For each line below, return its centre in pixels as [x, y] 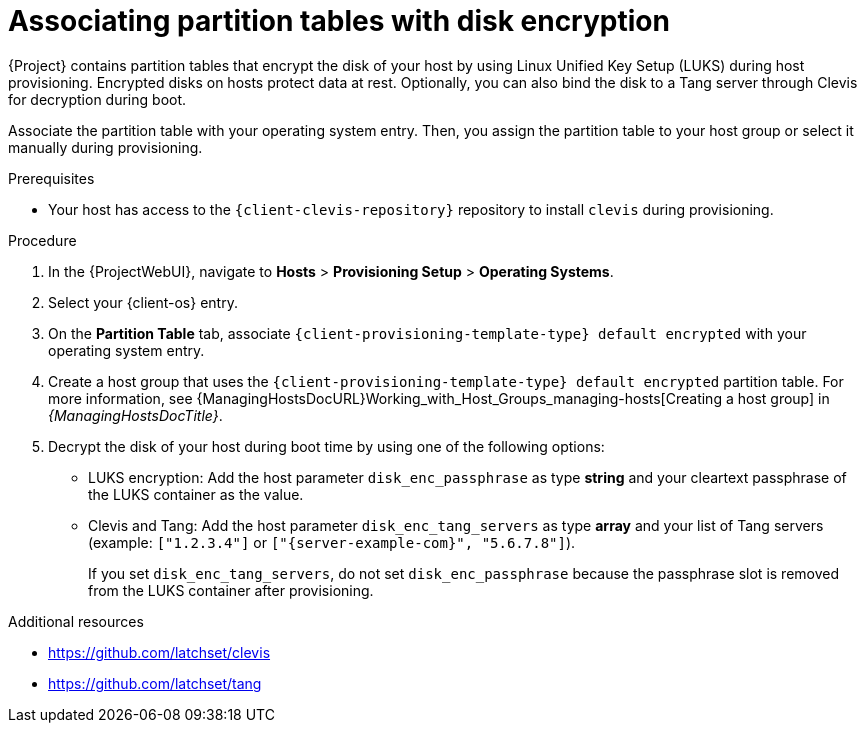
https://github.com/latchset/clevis [159, 652]
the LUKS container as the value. [196, 494]
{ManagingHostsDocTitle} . [135, 415]
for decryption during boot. [97, 99]
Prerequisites [51, 178]
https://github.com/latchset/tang [155, 683]
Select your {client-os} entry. [143, 302]
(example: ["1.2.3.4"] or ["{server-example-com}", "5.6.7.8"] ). [332, 542]
